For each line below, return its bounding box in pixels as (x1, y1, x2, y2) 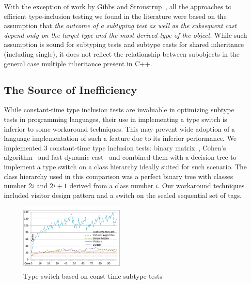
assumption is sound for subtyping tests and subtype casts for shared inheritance (4, 39, 244, 49)
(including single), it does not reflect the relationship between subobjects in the (4, 48, 240, 59)
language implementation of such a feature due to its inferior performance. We (4, 133, 236, 143)
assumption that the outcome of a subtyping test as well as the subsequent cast (4, 20, 237, 30)
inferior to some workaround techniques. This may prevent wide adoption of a (4, 123, 235, 134)
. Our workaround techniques (157, 180, 245, 191)
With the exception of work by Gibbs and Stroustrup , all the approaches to (4, 1, 232, 11)
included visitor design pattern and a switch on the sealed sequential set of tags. (4, 190, 242, 200)
